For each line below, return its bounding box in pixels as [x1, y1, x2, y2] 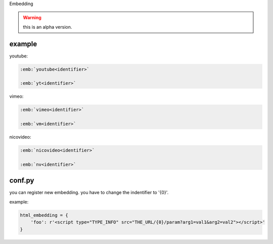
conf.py [9, 176, 34, 185]
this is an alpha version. [23, 24, 72, 30]
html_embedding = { [20, 212, 68, 218]
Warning [23, 15, 41, 21]
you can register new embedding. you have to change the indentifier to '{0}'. [9, 190, 169, 196]
